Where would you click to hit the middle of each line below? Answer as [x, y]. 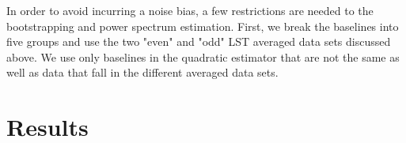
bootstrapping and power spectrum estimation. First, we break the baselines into [203, 26]
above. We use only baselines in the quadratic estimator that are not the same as [203, 56]
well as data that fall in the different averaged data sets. [142, 72]
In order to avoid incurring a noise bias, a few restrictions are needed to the [190, 10]
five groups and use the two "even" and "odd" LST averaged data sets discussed [199, 41]
